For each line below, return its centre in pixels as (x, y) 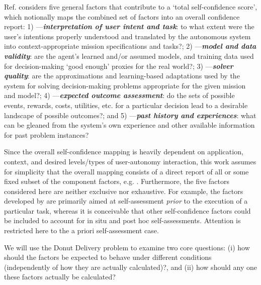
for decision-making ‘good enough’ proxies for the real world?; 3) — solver (119, 66)
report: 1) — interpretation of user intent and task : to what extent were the (129, 26)
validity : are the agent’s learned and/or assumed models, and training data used (129, 56)
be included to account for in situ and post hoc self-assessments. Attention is (122, 220)
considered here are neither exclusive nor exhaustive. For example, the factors (124, 191)
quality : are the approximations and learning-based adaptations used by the (122, 76)
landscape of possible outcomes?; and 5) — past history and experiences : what (130, 115)
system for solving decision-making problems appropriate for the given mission (125, 85)
